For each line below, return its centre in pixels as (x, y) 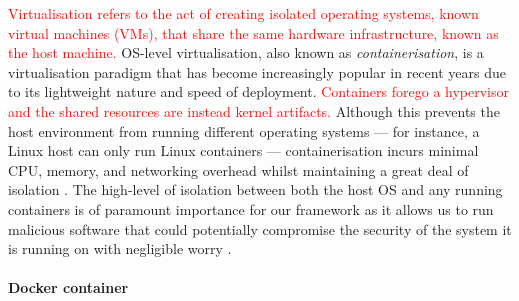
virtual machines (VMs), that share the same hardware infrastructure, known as (253, 32)
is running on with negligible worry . (120, 248)
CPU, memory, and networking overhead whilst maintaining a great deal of (238, 169)
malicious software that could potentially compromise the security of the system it (260, 228)
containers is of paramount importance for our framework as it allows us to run (251, 208)
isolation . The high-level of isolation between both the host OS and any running (255, 189)
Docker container (68, 287)
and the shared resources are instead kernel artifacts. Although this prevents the (254, 110)
